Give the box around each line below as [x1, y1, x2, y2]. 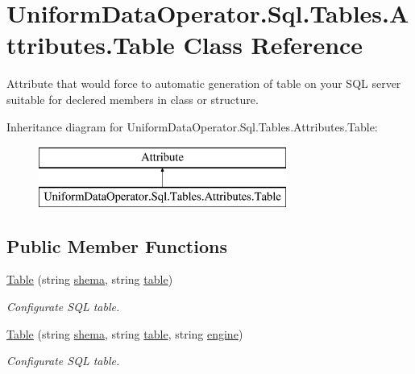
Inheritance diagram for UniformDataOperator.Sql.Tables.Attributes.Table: [6, 118, 378, 135]
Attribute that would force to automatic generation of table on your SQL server [6, 75, 401, 92]
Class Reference [183, 28, 363, 61]
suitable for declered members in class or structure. [6, 90, 259, 107]
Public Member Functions [6, 233, 227, 258]
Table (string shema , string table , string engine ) [6, 325, 243, 342]
